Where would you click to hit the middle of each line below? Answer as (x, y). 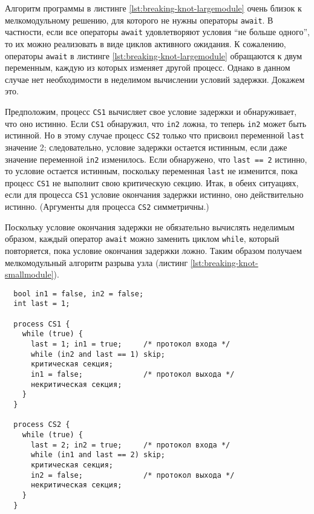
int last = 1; (42, 304)
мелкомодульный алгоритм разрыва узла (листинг (96, 262)
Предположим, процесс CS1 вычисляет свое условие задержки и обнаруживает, (151, 111)
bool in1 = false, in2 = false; (79, 294)
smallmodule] (29, 274)
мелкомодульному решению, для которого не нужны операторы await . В (139, 20)
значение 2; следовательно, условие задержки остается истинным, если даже (146, 147)
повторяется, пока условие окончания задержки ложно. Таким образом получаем (153, 251)
